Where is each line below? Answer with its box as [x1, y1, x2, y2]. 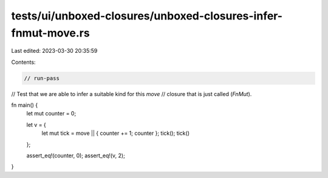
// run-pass [24, 75, 60, 81]
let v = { [26, 121, 47, 128]
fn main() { [11, 101, 38, 109]
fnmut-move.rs [11, 26, 91, 39]
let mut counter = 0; [26, 110, 77, 117]
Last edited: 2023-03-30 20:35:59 [11, 47, 98, 55]
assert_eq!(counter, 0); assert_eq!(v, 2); [26, 152, 126, 159]
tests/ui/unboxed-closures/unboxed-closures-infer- [11, 9, 282, 22]
